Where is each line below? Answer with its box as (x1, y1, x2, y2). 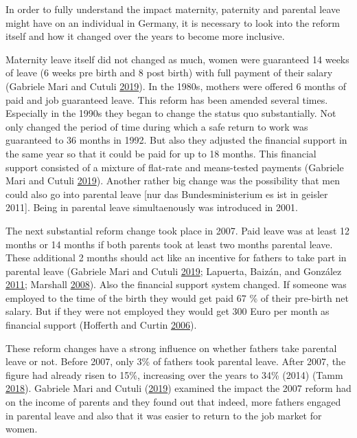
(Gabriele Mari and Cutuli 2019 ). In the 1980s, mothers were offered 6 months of (5, 78, 346, 93)
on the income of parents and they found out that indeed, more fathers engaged (5, 395, 341, 409)
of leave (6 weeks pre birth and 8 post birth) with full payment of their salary (5, 65, 333, 80)
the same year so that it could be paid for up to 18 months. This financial (5, 146, 316, 160)
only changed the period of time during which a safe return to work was (5, 119, 308, 133)
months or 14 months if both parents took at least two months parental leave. (5, 237, 333, 251)
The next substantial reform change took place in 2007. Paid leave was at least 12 (5, 223, 350, 237)
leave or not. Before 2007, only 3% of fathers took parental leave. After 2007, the (5, 354, 346, 369)
